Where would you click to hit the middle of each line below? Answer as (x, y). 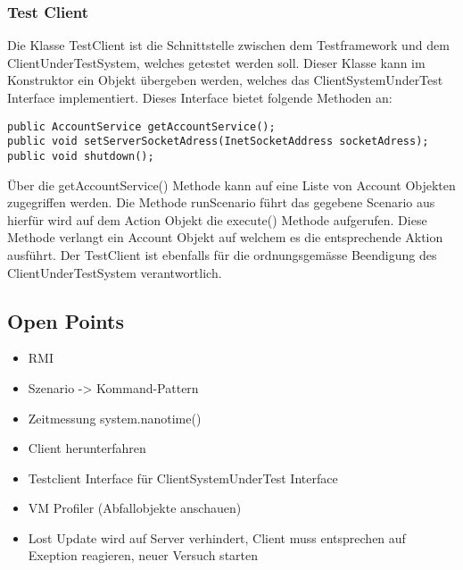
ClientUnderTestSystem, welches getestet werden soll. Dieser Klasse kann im (216, 62)
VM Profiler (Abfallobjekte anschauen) (135, 508)
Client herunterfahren (87, 448)
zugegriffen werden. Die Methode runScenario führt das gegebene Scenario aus (221, 202)
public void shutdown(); (81, 156)
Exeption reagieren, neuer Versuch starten (143, 555)
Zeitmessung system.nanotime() (115, 418)
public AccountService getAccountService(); (141, 126)
